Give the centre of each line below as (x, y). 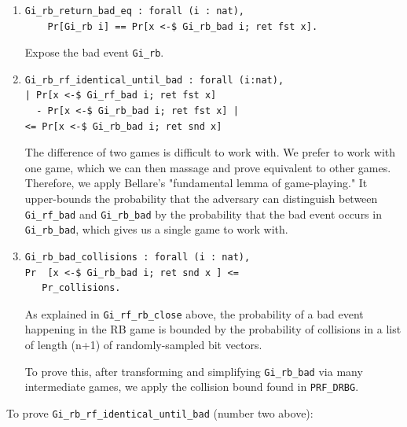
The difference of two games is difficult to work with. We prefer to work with (210, 152)
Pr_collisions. (81, 288)
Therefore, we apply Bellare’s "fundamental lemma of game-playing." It (196, 183)
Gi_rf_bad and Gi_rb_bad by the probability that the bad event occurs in (203, 213)
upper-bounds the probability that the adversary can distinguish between (201, 198)
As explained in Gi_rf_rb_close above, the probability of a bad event (194, 313)
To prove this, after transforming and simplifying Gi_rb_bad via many (194, 371)
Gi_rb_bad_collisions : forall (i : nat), (137, 257)
